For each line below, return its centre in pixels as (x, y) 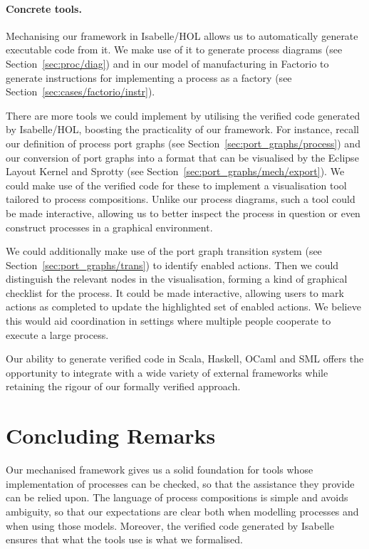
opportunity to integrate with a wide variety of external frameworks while (167, 372)
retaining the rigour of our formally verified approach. (123, 386)
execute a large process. (57, 334)
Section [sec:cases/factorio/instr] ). (80, 91)
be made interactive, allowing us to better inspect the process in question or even (183, 213)
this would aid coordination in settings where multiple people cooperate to (168, 321)
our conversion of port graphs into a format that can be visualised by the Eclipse (182, 157)
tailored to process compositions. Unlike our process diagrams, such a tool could (181, 199)
